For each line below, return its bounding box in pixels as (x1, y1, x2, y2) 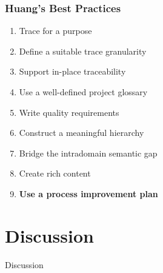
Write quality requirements (19, 106, 119, 118)
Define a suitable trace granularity (19, 44, 147, 57)
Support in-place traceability (19, 65, 126, 78)
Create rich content (19, 167, 91, 180)
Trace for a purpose (19, 24, 92, 37)
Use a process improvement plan (19, 187, 158, 200)
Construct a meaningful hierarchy (19, 126, 144, 139)
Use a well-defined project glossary (19, 86, 148, 98)
